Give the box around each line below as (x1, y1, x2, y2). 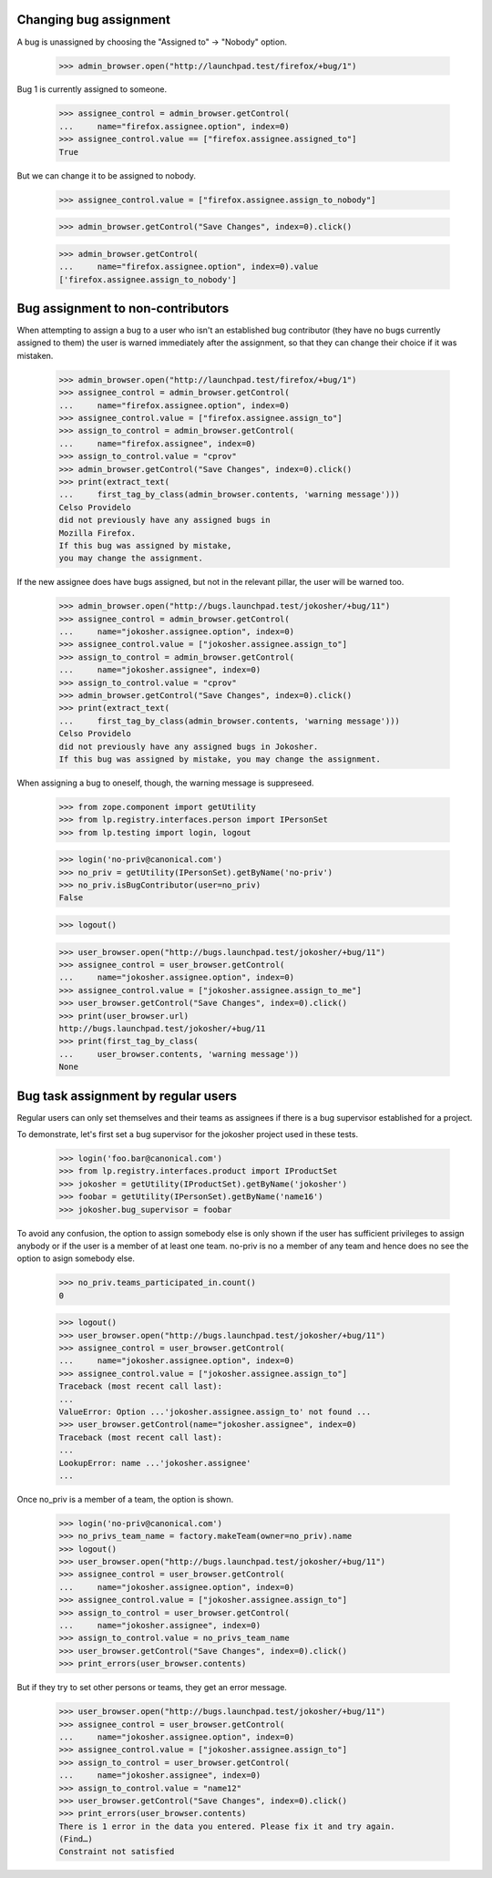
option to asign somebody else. (16, 1253, 136, 1264)
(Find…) (58, 1834, 93, 1844)
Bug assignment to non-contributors (16, 301, 230, 316)
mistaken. (16, 350, 54, 361)
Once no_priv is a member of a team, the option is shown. (16, 1493, 234, 1504)
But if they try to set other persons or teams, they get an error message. (16, 1682, 287, 1693)
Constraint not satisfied (58, 1846, 175, 1857)
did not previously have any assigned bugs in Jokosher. (58, 741, 319, 752)
